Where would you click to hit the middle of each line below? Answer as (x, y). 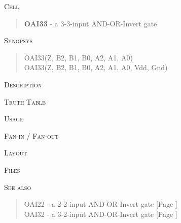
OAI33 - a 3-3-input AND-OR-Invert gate (90, 23)
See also (18, 187)
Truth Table (25, 101)
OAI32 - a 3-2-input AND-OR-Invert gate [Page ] (101, 214)
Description (23, 84)
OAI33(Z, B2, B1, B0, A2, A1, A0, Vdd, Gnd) (96, 67)
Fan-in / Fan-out (31, 135)
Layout (16, 153)
